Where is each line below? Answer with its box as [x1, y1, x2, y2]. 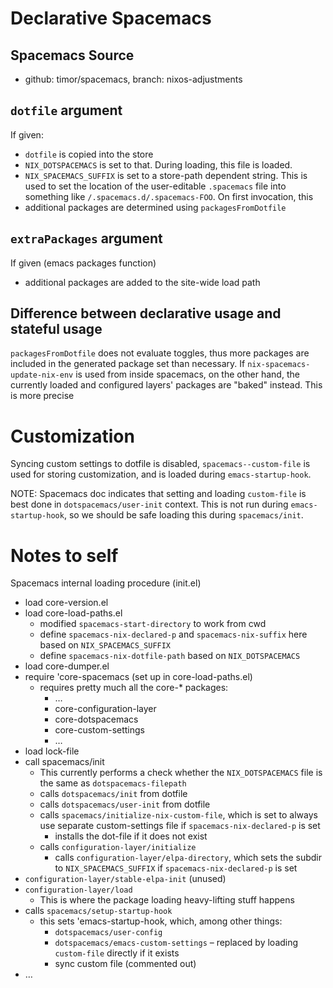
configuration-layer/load [24, 885, 133, 896]
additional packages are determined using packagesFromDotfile [24, 201, 287, 213]
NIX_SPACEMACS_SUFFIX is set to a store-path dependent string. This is [24, 169, 308, 181]
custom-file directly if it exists [54, 947, 180, 959]
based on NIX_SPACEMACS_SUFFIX [39, 639, 172, 651]
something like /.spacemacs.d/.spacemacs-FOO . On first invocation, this [24, 190, 314, 202]
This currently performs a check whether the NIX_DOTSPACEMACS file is [39, 767, 323, 779]
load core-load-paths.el [24, 607, 123, 619]
